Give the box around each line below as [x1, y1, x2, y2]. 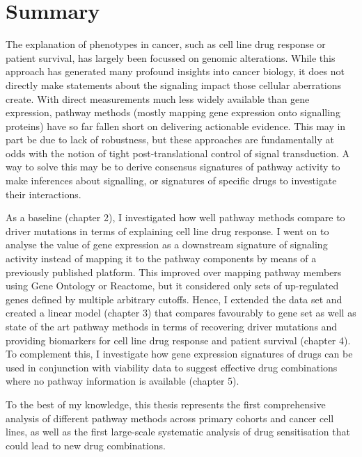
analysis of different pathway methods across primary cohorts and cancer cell [6, 410, 334, 425]
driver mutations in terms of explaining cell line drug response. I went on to [6, 223, 329, 238]
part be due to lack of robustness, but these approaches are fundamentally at [6, 132, 334, 147]
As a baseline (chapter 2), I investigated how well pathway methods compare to [6, 210, 345, 225]
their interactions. [6, 186, 81, 201]
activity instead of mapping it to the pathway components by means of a [6, 251, 317, 266]
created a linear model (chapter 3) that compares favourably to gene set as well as [6, 305, 356, 320]
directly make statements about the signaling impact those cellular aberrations [6, 77, 341, 92]
